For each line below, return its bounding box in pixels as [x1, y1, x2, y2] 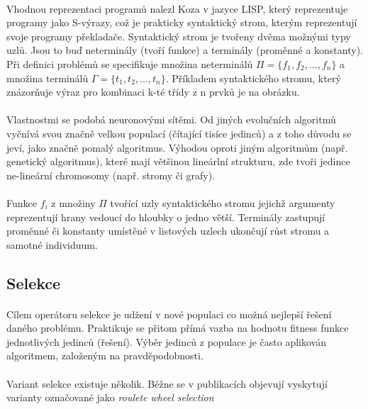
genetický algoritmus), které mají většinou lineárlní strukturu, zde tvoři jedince [6, 154, 350, 169]
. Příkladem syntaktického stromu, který [165, 70, 341, 85]
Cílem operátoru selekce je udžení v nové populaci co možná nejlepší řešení [6, 306, 332, 321]
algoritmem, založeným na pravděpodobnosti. [6, 348, 203, 363]
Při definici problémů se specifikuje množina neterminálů [6, 56, 253, 71]
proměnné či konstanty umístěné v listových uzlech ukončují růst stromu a [6, 223, 330, 238]
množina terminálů [6, 70, 89, 85]
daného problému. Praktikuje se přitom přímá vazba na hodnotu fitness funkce [6, 320, 349, 335]
